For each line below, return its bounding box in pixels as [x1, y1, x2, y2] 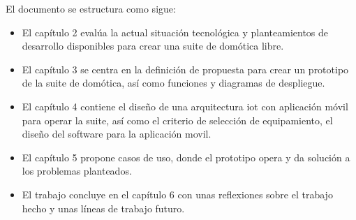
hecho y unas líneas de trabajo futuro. [22, 200, 185, 215]
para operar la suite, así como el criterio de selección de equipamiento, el [22, 112, 333, 127]
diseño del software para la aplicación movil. [22, 126, 212, 141]
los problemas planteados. [22, 163, 132, 178]
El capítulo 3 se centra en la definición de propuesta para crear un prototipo [22, 61, 349, 76]
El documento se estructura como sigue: [6, 1, 176, 15]
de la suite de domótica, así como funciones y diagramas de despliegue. [22, 75, 325, 90]
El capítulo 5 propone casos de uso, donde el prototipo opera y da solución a [22, 149, 350, 164]
